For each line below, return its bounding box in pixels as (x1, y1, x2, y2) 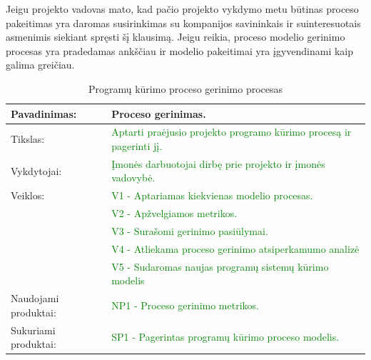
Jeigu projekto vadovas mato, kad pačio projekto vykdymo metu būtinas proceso (6, 1, 359, 16)
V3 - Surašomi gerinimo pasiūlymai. (111, 223, 268, 238)
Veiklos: (11, 188, 45, 203)
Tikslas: (11, 131, 45, 146)
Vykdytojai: (11, 163, 62, 178)
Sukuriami (11, 322, 56, 337)
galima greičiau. (6, 57, 75, 72)
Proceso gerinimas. (111, 106, 206, 121)
